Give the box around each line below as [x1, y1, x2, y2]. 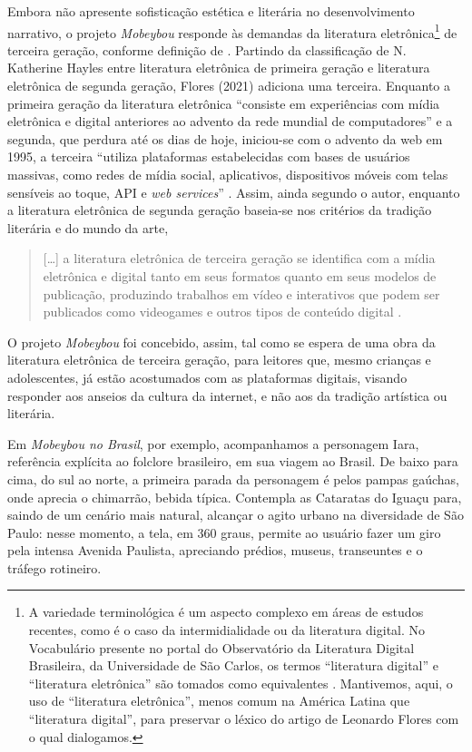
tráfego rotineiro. [7, 558, 102, 577]
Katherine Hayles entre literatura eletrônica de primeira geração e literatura [7, 58, 430, 77]
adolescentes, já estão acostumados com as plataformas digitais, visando [7, 367, 408, 386]
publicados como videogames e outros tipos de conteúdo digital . [43, 302, 402, 321]
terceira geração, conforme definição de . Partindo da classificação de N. [7, 40, 407, 59]
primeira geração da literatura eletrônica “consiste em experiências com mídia [7, 93, 440, 112]
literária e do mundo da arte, [7, 218, 169, 237]
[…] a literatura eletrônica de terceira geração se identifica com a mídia [43, 249, 436, 268]
